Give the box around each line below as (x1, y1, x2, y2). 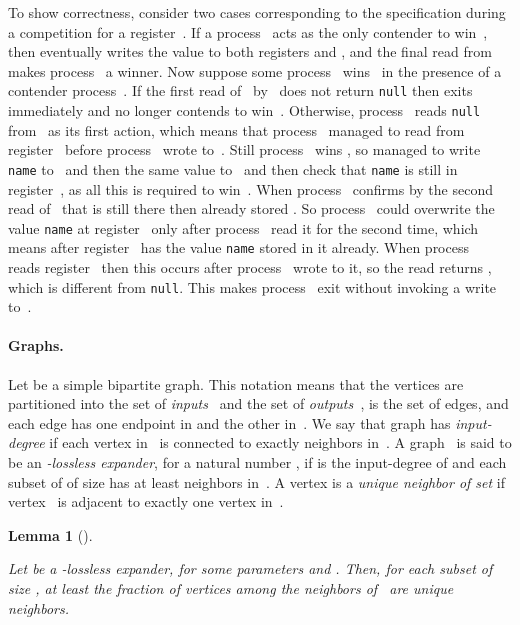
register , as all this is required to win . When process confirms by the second (8, 178, 493, 199)
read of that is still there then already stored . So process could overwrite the (8, 198, 495, 219)
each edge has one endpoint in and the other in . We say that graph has (8, 412, 451, 433)
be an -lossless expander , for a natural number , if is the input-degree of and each (8, 452, 507, 473)
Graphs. (8, 335, 64, 356)
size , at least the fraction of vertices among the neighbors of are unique (8, 578, 454, 599)
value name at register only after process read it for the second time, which (8, 217, 479, 238)
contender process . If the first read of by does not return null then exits (8, 80, 473, 101)
